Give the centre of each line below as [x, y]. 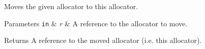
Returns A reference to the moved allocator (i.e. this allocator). [103, 40]
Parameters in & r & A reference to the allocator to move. [96, 23]
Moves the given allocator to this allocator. [71, 6]
